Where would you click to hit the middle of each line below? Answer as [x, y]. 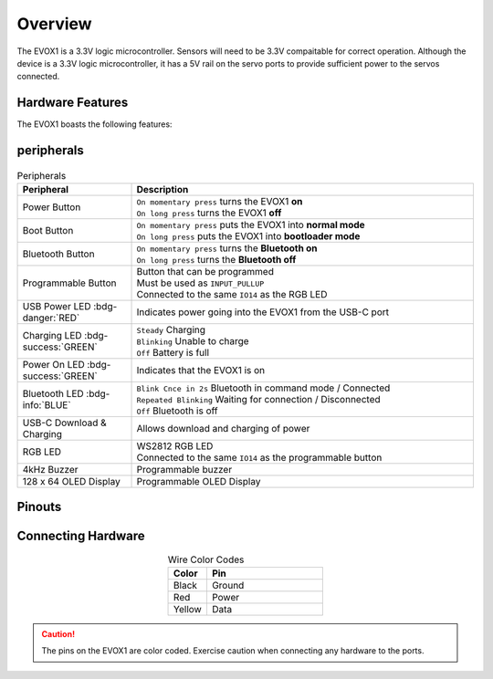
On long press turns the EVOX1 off [209, 213]
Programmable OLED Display [199, 482]
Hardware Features [73, 103]
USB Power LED [57, 307]
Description [163, 190]
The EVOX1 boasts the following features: [94, 124]
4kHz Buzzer [50, 470]
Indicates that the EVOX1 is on [201, 371]
